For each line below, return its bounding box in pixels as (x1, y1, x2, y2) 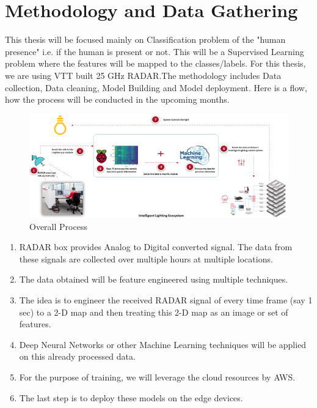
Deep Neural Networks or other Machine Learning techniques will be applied (19, 338, 307, 351)
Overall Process (29, 220, 87, 232)
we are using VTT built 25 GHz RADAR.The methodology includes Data (5, 69, 282, 81)
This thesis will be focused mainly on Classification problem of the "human (5, 33, 286, 46)
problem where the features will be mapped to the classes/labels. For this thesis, (5, 57, 306, 70)
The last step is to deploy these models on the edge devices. (19, 391, 243, 404)
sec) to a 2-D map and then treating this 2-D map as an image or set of (19, 305, 288, 318)
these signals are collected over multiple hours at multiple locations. (19, 252, 273, 265)
